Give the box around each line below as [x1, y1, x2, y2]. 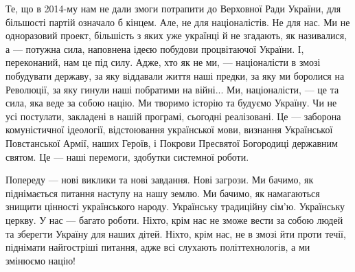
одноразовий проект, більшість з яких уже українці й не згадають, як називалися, [5, 28, 347, 43]
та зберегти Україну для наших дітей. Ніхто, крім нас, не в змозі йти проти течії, [5, 226, 346, 240]
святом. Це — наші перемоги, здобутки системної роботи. [5, 149, 249, 163]
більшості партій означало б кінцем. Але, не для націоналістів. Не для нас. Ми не [5, 14, 350, 29]
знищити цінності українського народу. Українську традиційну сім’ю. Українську [5, 199, 345, 214]
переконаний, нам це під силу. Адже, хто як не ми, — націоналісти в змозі [5, 55, 321, 69]
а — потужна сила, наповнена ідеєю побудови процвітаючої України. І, [5, 41, 304, 56]
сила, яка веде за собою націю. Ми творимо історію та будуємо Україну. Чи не [5, 95, 337, 110]
